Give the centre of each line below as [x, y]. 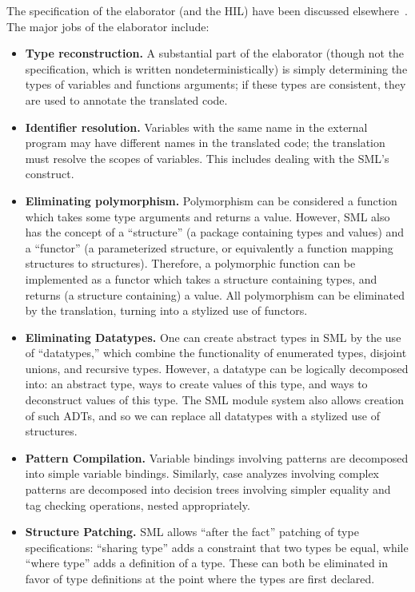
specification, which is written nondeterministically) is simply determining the [216, 68]
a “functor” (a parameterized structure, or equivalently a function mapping [209, 247]
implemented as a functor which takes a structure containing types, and [201, 278]
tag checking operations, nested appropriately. [138, 505]
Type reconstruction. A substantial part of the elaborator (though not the [215, 53]
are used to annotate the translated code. [126, 99]
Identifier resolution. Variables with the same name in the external [196, 127]
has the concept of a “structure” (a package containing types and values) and [215, 232]
